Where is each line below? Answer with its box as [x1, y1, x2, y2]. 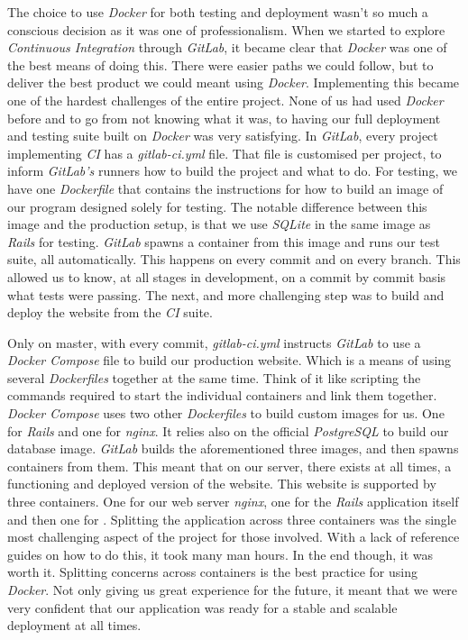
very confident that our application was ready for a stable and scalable [7, 598, 398, 617]
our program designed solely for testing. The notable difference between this [7, 197, 427, 215]
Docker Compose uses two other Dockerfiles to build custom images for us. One [7, 404, 445, 423]
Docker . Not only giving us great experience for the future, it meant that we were [7, 581, 458, 599]
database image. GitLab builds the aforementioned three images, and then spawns [7, 439, 459, 458]
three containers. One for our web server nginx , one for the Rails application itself [7, 492, 459, 511]
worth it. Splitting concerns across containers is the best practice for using [7, 562, 418, 581]
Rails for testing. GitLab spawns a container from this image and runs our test [7, 232, 440, 251]
